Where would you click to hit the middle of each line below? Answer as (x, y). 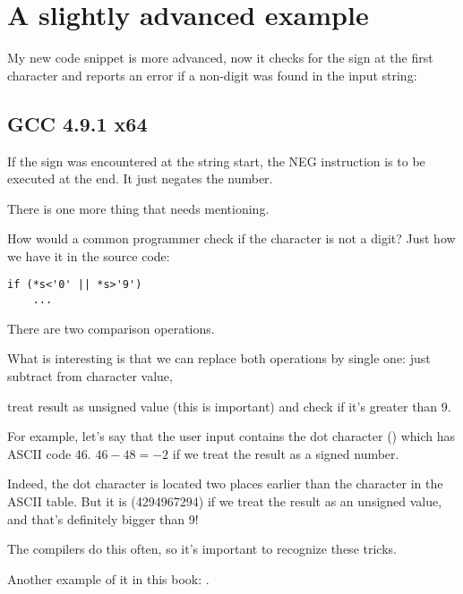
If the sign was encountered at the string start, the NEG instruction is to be (216, 161)
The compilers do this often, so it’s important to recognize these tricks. (202, 549)
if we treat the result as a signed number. (286, 453)
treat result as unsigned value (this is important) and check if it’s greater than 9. (229, 406)
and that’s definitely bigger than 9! (103, 518)
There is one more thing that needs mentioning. (138, 208)
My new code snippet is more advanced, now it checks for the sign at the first (220, 58)
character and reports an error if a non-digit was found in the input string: (212, 75)
